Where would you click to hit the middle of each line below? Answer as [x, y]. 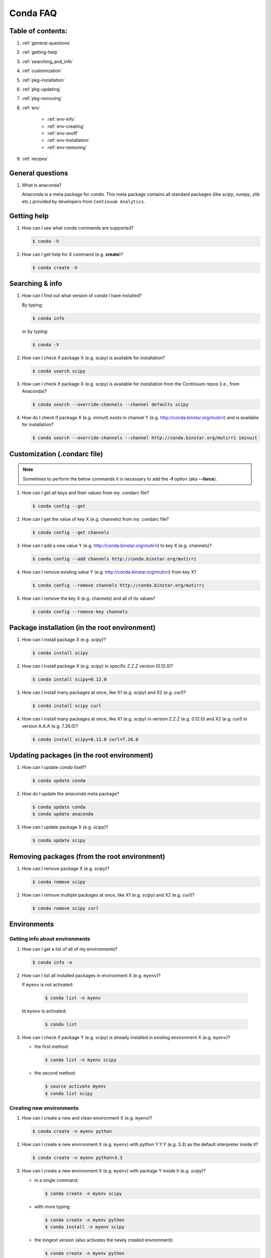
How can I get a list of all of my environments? [70, 949]
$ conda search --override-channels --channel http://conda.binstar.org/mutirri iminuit [145, 438]
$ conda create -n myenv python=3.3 [78, 1158]
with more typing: [53, 1206]
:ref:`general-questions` [46, 43]
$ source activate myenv [76, 1086]
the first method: [51, 1047]
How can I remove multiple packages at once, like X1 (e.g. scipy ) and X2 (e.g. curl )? [108, 895]
